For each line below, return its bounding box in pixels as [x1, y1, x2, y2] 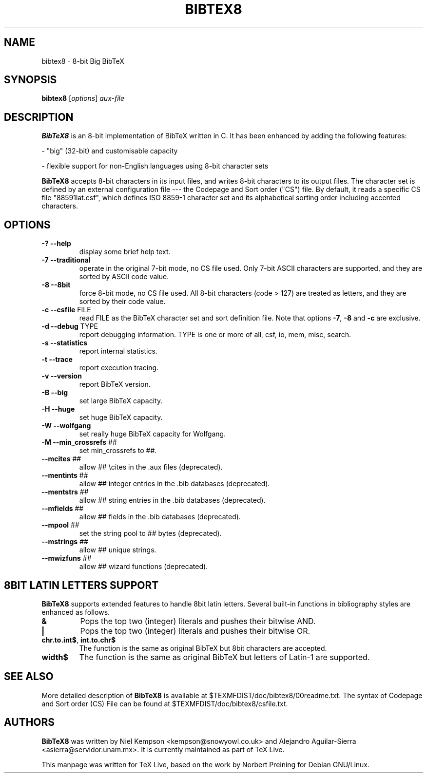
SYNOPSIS [4, 74, 57, 86]
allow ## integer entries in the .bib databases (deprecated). [79, 479, 270, 488]
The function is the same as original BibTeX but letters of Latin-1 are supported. [79, 652, 370, 662]
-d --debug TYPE [41, 322, 98, 331]
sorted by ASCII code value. [79, 272, 169, 281]
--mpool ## [41, 521, 79, 530]
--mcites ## [41, 455, 81, 463]
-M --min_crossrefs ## [41, 438, 117, 447]
